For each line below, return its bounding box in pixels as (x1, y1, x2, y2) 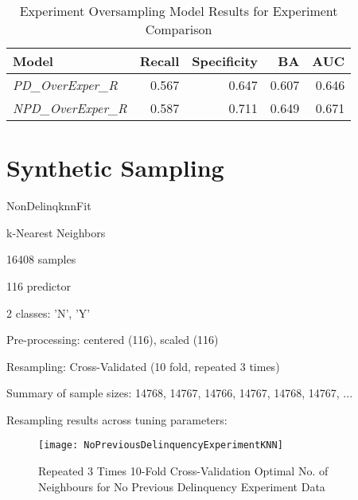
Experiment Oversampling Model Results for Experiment (19, 2, 338, 20)
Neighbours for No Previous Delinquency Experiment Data (38, 478, 325, 494)
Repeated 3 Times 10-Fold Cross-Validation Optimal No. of (38, 463, 329, 479)
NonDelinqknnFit (6, 197, 91, 214)
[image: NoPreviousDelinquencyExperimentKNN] (38, 439, 283, 451)
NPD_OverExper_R (13, 99, 127, 117)
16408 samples (6, 251, 76, 268)
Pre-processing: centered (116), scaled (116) (6, 331, 219, 348)
